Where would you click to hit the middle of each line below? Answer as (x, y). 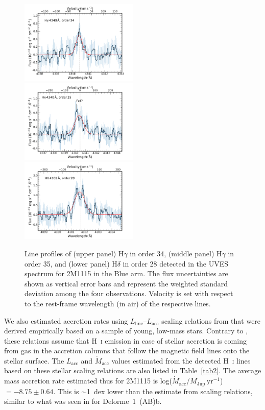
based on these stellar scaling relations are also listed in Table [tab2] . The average (133, 370)
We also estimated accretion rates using (66, 320)
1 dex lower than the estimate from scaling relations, (170, 391)
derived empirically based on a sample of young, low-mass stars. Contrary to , (126, 331)
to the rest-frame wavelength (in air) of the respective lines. (118, 303)
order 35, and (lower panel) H (71, 263)
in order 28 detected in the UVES (176, 263)
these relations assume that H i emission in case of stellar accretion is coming (125, 340)
